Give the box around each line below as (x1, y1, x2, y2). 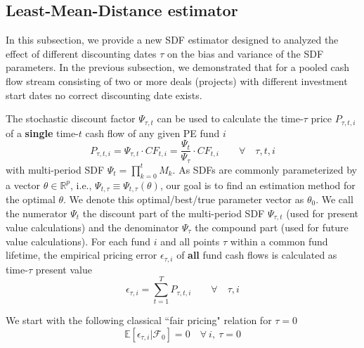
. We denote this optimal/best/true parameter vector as (63, 191, 304, 206)
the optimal (6, 191, 56, 206)
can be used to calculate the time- (157, 111, 304, 126)
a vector (6, 177, 41, 192)
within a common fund (230, 233, 328, 248)
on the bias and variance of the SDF (167, 46, 324, 60)
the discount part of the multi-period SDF (82, 205, 265, 220)
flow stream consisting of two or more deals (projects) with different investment (6, 73, 348, 88)
